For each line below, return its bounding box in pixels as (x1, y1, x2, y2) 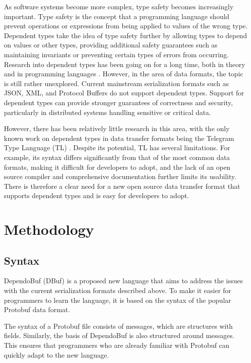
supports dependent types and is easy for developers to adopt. (4, 190, 189, 201)
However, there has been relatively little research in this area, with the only (4, 123, 230, 134)
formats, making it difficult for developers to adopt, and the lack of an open (4, 161, 231, 172)
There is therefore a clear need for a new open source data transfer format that (4, 181, 240, 191)
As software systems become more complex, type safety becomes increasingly (4, 1, 233, 11)
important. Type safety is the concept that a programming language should (4, 11, 230, 21)
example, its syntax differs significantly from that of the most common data (4, 152, 230, 162)
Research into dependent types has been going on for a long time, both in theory (4, 59, 245, 69)
